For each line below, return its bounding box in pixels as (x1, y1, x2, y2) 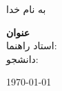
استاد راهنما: (6, 38, 57, 53)
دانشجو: (6, 51, 39, 66)
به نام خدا (6, 2, 46, 16)
